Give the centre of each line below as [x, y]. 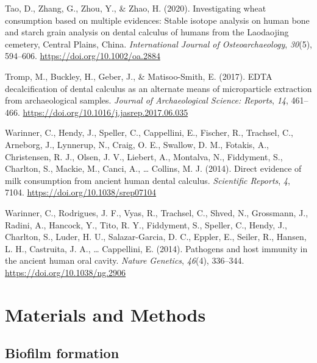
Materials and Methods [105, 314]
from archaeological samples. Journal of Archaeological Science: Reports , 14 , [147, 100]
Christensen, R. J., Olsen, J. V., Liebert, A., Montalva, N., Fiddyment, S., [144, 156]
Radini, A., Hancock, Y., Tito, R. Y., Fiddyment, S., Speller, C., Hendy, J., [146, 224]
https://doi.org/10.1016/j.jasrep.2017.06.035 [105, 112]
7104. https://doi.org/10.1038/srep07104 [80, 192]
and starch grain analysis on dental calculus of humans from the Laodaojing [147, 32]
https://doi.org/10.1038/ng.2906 [66, 272]
